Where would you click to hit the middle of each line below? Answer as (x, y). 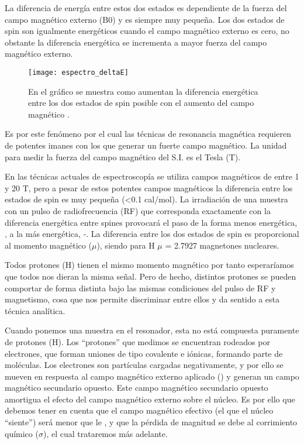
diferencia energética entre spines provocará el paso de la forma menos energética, (151, 222)
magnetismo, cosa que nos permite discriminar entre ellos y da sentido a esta (142, 299)
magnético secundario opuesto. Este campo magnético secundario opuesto (137, 388)
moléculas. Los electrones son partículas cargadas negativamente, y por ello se (144, 365)
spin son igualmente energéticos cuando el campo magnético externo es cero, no (147, 31)
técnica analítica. (35, 310)
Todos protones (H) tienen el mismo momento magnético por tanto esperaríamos (149, 265)
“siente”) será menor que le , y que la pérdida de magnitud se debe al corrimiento (151, 422)
